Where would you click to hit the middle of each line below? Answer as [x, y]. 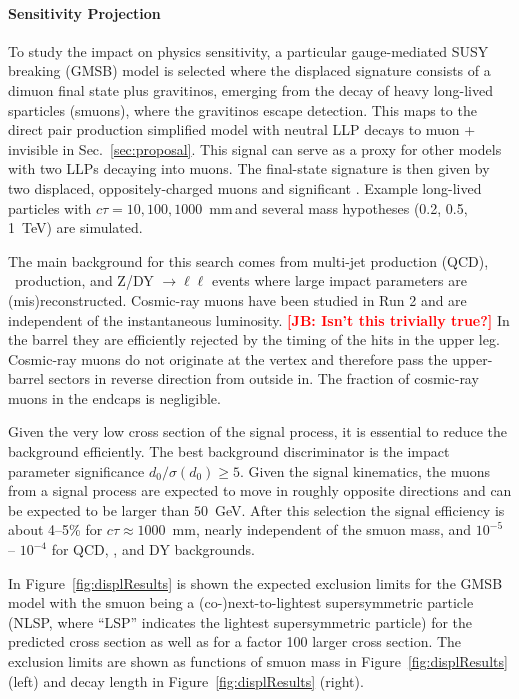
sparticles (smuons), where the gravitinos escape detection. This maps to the [242, 109]
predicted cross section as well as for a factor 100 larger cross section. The [235, 641]
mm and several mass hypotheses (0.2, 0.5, [338, 207]
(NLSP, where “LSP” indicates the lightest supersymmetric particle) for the [240, 621]
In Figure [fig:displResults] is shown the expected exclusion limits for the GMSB [255, 582]
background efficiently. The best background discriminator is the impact [229, 451]
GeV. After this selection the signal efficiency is [359, 509]
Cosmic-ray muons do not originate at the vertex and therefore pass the [228, 358]
